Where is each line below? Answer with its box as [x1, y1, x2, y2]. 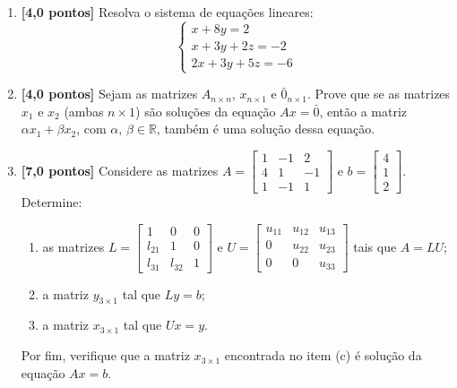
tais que [353, 237, 397, 255]
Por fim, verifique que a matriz [21, 346, 190, 365]
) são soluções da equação [135, 101, 276, 120]
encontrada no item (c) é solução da [224, 346, 422, 365]
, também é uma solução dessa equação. [156, 119, 375, 138]
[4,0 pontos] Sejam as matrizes [21, 84, 198, 103]
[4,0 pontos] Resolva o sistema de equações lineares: [21, 3, 314, 21]
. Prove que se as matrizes [306, 84, 451, 103]
